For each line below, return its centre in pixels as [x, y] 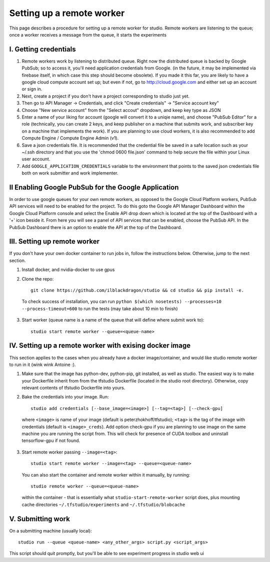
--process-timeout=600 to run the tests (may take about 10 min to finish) [100, 308]
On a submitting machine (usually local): [50, 530]
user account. [36, 159]
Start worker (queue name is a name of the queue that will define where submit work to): [113, 320]
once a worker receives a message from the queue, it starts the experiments [88, 34]
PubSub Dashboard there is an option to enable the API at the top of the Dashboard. [95, 227]
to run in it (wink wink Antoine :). [42, 364]
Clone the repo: [38, 279]
